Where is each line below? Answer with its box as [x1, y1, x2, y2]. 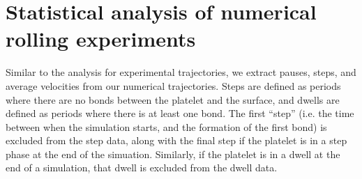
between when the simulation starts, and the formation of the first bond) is [6, 119, 327, 134]
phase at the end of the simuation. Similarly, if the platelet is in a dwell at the [6, 146, 340, 161]
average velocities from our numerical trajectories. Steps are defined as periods [6, 78, 341, 93]
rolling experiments [6, 24, 196, 53]
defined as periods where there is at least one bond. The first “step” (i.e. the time [6, 106, 354, 120]
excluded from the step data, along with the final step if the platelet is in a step [6, 133, 347, 148]
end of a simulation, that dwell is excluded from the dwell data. [6, 160, 278, 175]
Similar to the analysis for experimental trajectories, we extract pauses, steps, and [6, 65, 356, 79]
